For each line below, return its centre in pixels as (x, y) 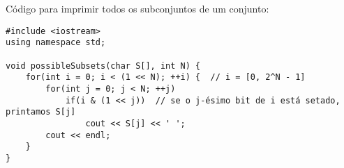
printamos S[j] (41, 112)
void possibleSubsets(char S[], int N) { (103, 66)
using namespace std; (56, 43)
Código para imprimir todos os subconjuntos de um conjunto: (137, 8)
